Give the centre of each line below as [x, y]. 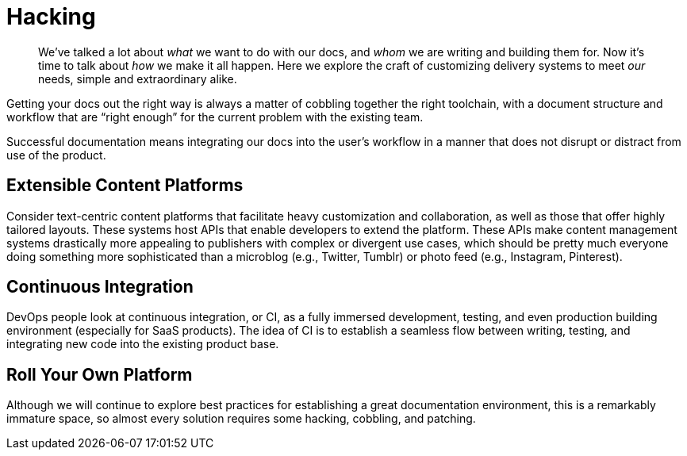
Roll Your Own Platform [100, 374]
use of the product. [56, 155]
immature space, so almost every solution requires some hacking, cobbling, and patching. [241, 419]
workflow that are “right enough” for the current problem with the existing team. [215, 117]
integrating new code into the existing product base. [143, 344]
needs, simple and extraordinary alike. [138, 79]
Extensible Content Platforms [125, 186]
